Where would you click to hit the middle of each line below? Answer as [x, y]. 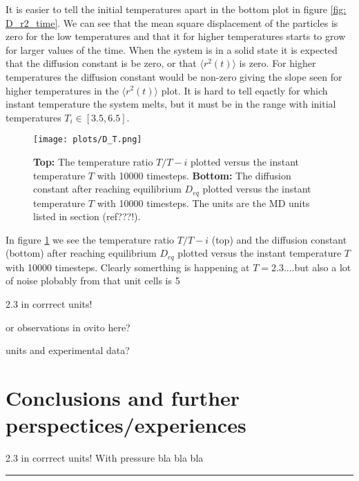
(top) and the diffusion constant [279, 239]
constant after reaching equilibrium [107, 189]
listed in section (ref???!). [87, 216]
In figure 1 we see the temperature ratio [90, 239]
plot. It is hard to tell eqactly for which [244, 90]
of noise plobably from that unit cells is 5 [93, 281]
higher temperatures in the [62, 90]
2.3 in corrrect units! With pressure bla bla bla [105, 458]
